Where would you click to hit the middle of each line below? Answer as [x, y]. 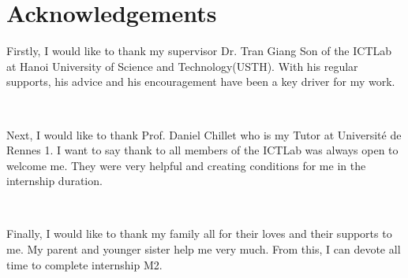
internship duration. [54, 181]
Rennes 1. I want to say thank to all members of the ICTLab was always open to [202, 150]
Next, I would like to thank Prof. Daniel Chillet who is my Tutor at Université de [204, 134]
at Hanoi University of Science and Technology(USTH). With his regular [182, 66]
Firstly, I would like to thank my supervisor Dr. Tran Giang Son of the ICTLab [199, 51]
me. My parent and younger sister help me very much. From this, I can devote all [204, 249]
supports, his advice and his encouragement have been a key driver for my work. [201, 82]
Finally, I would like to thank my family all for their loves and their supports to [199, 234]
